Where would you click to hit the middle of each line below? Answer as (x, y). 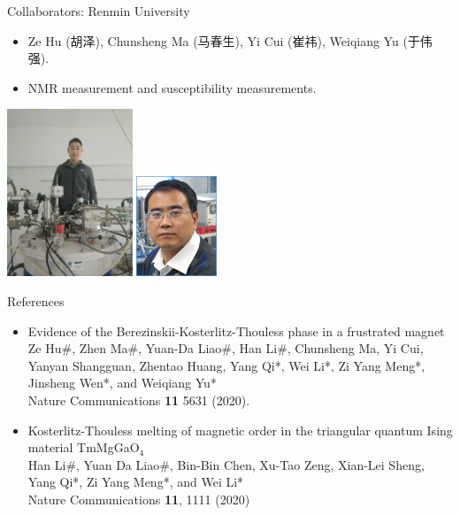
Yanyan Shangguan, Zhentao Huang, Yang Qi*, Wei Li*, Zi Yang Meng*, (226, 365)
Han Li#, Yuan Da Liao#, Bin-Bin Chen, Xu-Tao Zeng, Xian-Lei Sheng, (226, 464)
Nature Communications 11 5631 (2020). (139, 400)
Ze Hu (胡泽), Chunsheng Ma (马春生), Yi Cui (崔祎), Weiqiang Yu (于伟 (230, 40)
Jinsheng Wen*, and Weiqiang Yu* (122, 383)
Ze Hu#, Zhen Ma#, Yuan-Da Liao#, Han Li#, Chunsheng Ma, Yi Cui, (226, 348)
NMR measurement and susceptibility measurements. (172, 87)
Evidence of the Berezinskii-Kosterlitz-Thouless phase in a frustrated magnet (236, 331)
